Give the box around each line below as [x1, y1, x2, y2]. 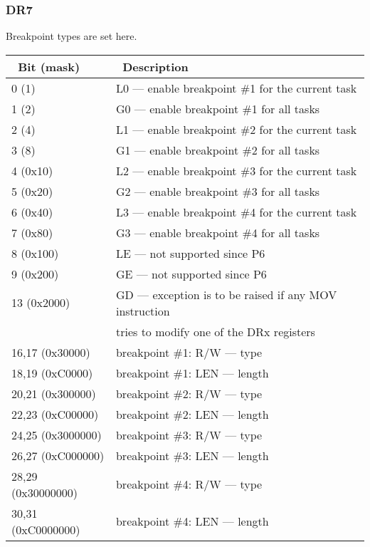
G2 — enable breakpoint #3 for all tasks [115, 182, 320, 199]
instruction [115, 302, 170, 319]
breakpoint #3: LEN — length [115, 447, 269, 464]
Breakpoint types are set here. [6, 28, 137, 43]
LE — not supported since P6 [115, 244, 265, 261]
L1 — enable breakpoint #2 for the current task [115, 120, 357, 137]
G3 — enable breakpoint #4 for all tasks [115, 224, 320, 241]
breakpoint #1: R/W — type [115, 343, 263, 360]
